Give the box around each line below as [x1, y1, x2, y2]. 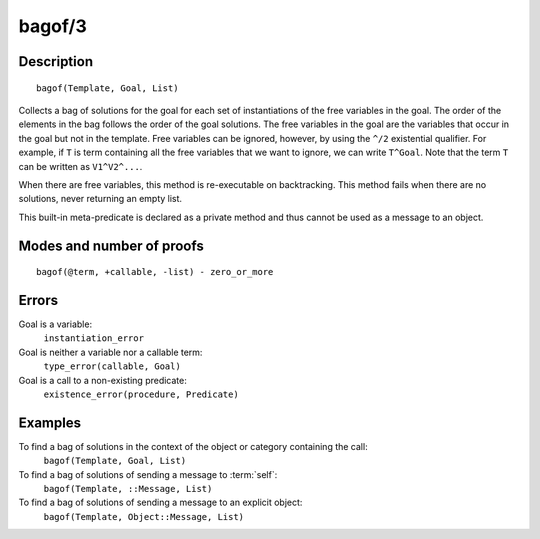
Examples [18, 414, 82, 431]
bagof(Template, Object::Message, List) [43, 511, 245, 522]
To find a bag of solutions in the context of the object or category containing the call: [18, 440, 369, 452]
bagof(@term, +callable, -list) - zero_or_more [36, 266, 274, 278]
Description [18, 53, 94, 70]
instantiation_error [43, 333, 145, 344]
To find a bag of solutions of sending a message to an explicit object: [18, 496, 303, 509]
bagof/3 [18, 15, 87, 37]
